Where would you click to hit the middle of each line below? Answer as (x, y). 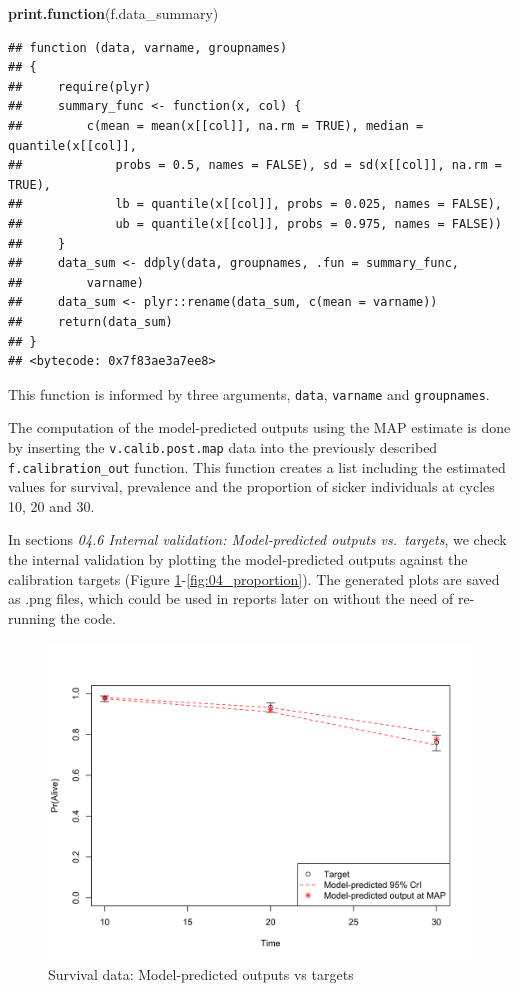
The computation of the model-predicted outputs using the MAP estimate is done (259, 427)
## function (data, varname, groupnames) (148, 47)
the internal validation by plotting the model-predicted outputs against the (238, 559)
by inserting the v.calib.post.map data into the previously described (223, 446)
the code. (88, 617)
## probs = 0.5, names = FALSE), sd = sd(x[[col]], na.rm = (255, 165)
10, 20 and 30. (51, 505)
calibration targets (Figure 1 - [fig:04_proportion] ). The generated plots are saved (254, 578)
